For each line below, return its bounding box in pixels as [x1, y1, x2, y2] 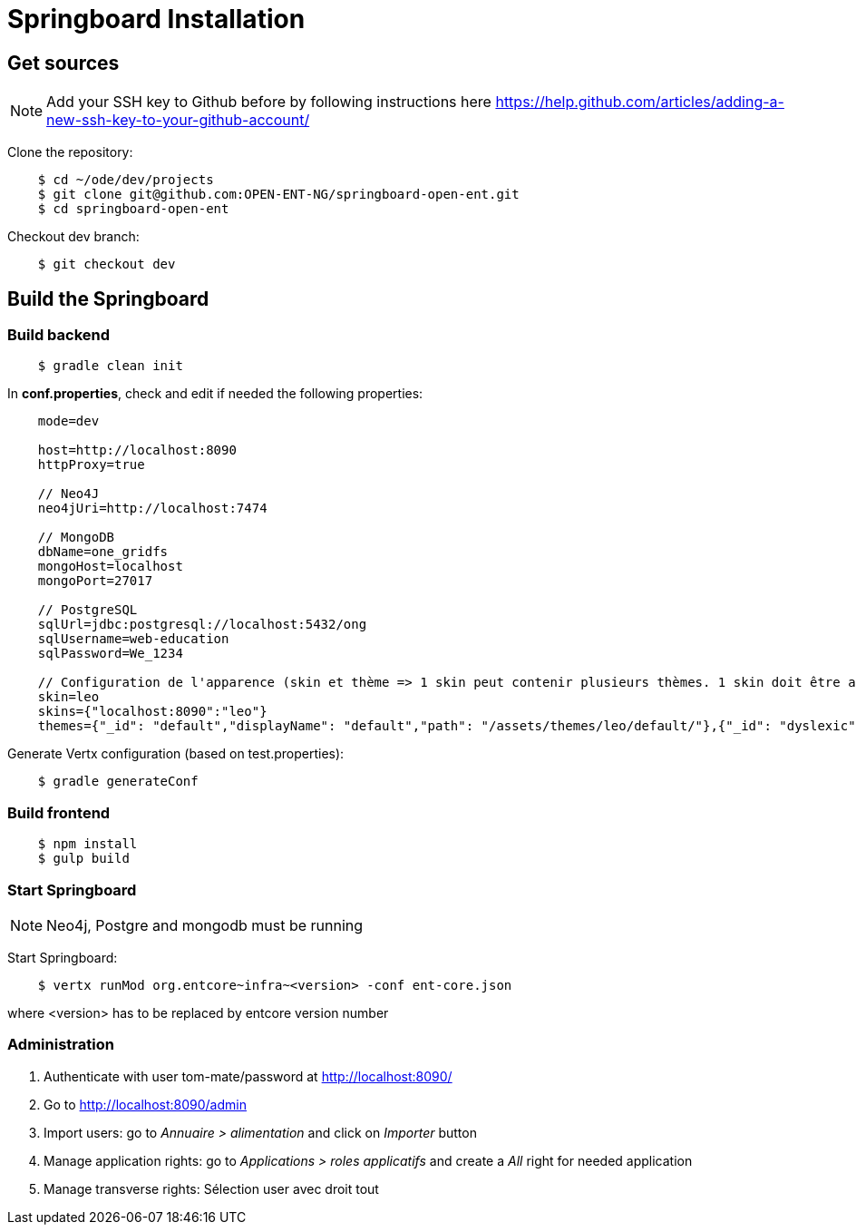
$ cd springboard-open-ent [37, 201, 229, 217]
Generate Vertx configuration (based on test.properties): [7, 746, 345, 762]
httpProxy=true [37, 457, 145, 473]
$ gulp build [37, 851, 130, 866]
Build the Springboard [7, 287, 209, 310]
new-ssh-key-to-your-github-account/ [46, 111, 310, 130]
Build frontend [7, 803, 111, 822]
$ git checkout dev [37, 257, 176, 272]
